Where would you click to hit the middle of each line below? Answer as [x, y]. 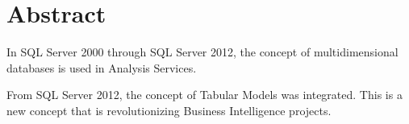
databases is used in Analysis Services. [102, 67]
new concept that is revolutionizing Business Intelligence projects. [169, 110]
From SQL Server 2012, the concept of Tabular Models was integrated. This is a [204, 95]
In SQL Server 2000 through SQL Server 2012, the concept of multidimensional [202, 52]
